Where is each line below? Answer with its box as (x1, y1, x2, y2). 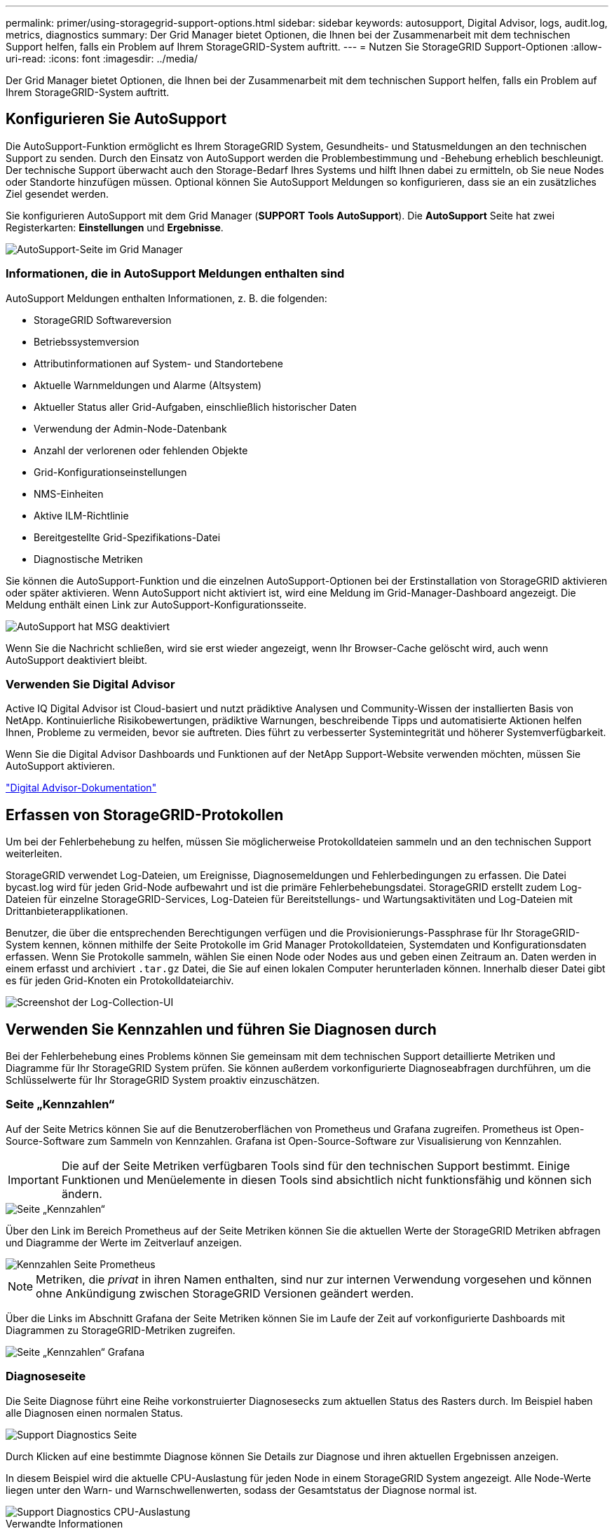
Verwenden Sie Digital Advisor (6, 676, 175, 691)
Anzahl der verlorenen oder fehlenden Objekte (34, 444, 248, 456)
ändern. (61, 1186, 102, 1201)
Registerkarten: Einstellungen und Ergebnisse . (6, 221, 224, 233)
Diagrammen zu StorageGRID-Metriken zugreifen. (6, 1324, 236, 1336)
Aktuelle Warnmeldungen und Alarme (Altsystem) (34, 379, 262, 391)
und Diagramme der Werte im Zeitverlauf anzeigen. (6, 1236, 242, 1248)
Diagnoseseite (6, 1369, 86, 1384)
